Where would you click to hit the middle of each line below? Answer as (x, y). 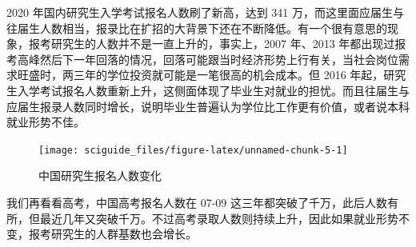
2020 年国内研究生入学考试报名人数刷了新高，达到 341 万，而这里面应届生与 (205, 12)
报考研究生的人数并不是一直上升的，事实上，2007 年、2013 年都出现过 (212, 44)
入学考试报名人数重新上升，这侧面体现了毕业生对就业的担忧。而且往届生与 (213, 90)
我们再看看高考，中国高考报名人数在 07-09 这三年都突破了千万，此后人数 (197, 202)
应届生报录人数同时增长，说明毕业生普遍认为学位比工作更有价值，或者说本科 (208, 106)
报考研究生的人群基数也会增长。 (112, 234)
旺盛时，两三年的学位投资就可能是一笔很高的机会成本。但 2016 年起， (200, 75)
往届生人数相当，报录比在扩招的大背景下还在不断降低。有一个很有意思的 (197, 28)
